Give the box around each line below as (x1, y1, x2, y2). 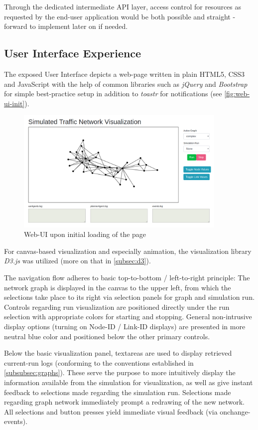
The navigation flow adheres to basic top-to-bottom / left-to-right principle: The (4, 272, 250, 283)
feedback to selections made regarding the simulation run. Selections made (4, 387, 231, 397)
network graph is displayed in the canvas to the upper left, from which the (4, 282, 231, 292)
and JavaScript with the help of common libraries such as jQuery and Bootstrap (4, 78, 248, 89)
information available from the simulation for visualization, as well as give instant (4, 377, 253, 387)
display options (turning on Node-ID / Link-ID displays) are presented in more (4, 321, 246, 332)
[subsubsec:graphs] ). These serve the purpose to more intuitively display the (4, 367, 236, 378)
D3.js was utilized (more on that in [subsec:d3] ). (4, 255, 151, 266)
